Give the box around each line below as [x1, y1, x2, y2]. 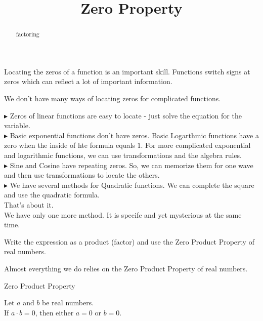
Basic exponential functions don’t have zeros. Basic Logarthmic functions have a [10, 130, 259, 140]
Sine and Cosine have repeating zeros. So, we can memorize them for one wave [10, 159, 253, 170]
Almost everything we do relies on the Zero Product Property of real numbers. [4, 263, 248, 273]
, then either [35, 307, 74, 317]
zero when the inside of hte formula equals [4, 140, 135, 150]
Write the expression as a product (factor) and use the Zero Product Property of [4, 236, 254, 247]
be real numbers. [42, 297, 94, 308]
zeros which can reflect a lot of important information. [4, 76, 172, 87]
